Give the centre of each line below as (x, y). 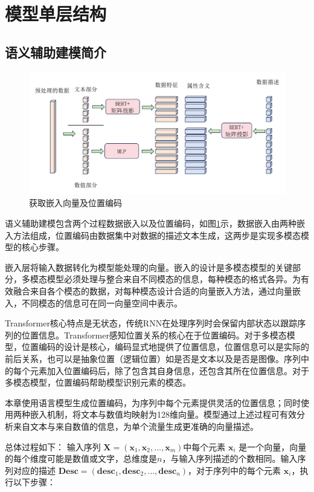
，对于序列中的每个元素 (235, 470)
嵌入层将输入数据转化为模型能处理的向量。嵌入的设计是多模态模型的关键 (149, 267)
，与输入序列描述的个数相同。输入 (230, 458)
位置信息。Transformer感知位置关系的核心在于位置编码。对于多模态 (154, 335)
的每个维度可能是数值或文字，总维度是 (81, 458)
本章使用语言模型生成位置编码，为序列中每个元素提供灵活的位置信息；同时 (153, 402)
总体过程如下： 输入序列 (53, 446)
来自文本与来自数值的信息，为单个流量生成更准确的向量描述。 (136, 426)
